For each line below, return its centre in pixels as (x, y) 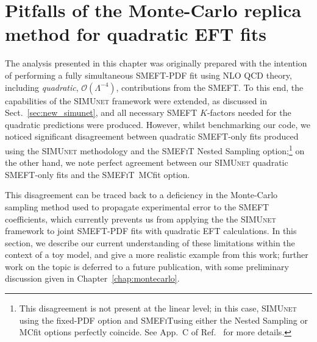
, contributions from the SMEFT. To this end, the (210, 87)
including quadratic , (42, 87)
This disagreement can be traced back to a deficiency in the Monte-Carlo (141, 195)
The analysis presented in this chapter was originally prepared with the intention (156, 63)
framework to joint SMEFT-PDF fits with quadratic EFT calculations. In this (151, 231)
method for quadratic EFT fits (136, 34)
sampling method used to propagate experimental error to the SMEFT (137, 206)
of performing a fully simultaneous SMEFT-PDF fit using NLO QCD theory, (148, 75)
